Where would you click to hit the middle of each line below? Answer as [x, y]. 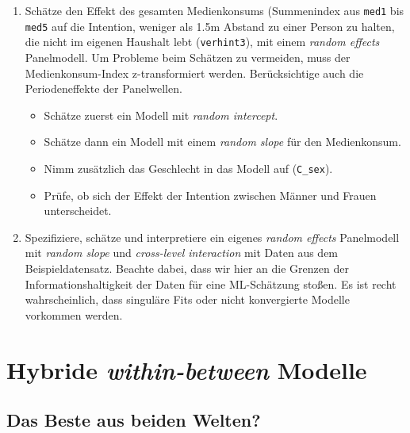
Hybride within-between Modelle [187, 370]
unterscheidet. [78, 211]
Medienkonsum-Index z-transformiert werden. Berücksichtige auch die [194, 73]
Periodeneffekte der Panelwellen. [103, 88]
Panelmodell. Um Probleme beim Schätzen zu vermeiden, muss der [188, 57]
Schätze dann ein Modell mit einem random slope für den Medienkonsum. [222, 142]
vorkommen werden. [74, 314]
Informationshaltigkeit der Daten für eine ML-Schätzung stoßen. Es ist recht [211, 284]
